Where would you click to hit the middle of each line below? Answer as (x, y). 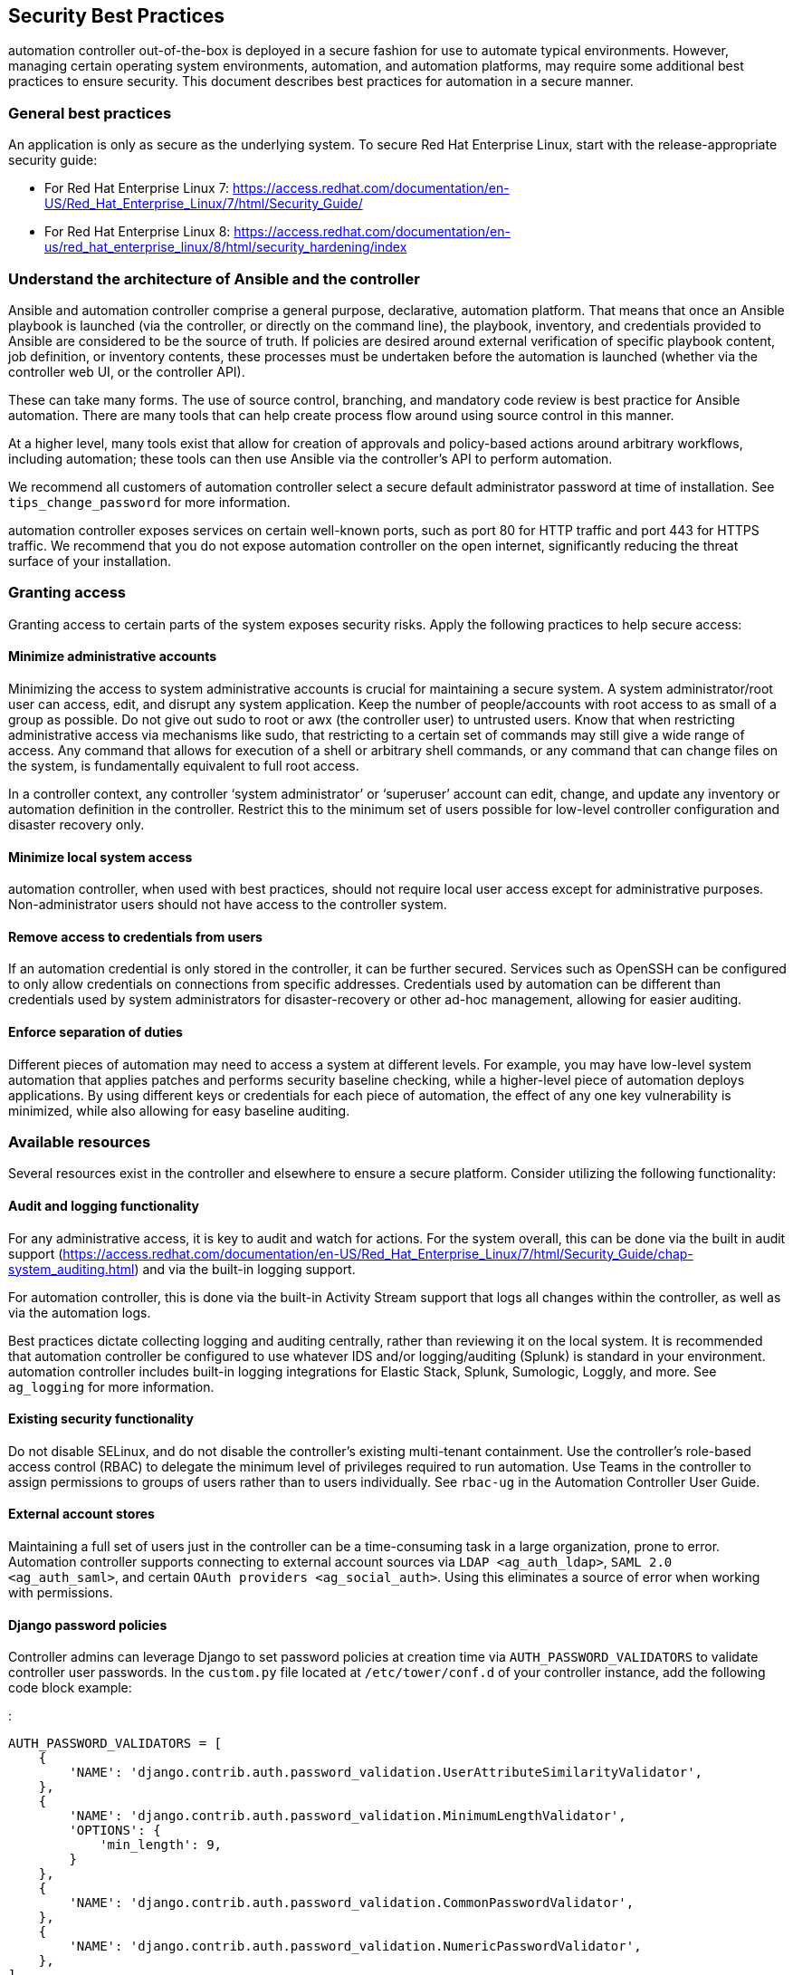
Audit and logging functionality (104, 1205)
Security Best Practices (117, 16)
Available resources (80, 1141)
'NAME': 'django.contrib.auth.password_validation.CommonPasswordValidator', (352, 1903)
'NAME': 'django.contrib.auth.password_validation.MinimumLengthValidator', (348, 1816)
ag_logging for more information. (111, 1386)
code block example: (70, 1688)
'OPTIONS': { (115, 1831)
